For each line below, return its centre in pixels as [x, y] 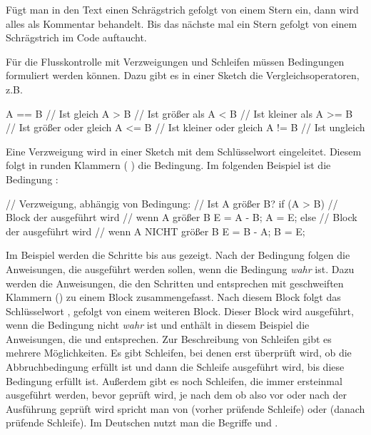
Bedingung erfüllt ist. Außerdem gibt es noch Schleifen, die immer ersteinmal [174, 380]
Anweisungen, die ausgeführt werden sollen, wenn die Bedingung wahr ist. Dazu [180, 268]
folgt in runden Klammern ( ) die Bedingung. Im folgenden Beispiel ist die [168, 165]
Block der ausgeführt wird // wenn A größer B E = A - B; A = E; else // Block [182, 217]
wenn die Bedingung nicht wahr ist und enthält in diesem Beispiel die [158, 325]
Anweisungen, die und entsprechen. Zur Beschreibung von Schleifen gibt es [169, 338]
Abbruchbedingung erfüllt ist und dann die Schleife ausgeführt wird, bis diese [175, 367]
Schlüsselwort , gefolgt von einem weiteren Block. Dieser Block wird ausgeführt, [180, 311]
